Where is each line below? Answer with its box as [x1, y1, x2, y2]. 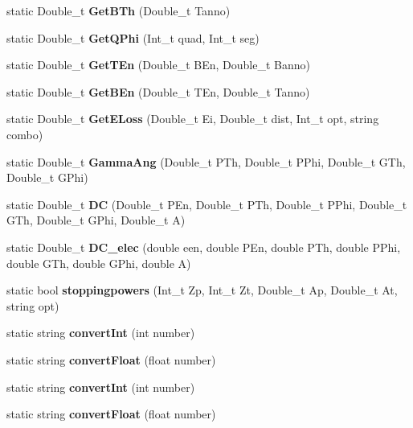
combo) [6, 126, 43, 142]
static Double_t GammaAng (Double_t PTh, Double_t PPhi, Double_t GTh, [6, 153, 406, 170]
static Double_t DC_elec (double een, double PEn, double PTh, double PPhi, [6, 238, 401, 255]
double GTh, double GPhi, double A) [6, 254, 191, 271]
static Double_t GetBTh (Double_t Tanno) [6, 2, 231, 19]
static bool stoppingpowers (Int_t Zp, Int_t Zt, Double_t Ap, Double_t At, [6, 282, 398, 298]
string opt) [6, 297, 59, 314]
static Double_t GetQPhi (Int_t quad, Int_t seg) [6, 29, 260, 46]
